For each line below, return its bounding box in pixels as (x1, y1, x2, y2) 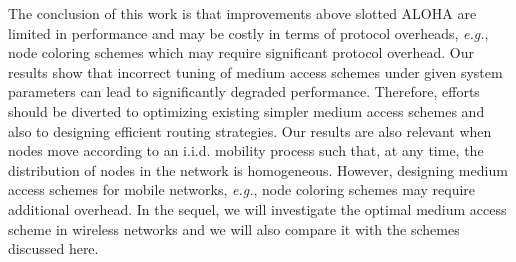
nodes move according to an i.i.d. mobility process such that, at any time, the (8, 140, 484, 161)
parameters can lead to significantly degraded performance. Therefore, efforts (8, 81, 480, 102)
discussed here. (8, 238, 99, 259)
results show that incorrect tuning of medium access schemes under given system (8, 61, 503, 82)
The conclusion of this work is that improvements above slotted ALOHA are (8, 3, 477, 23)
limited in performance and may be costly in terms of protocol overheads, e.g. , (8, 22, 489, 43)
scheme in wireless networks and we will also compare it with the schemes (8, 218, 460, 239)
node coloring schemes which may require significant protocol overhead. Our (8, 42, 474, 63)
